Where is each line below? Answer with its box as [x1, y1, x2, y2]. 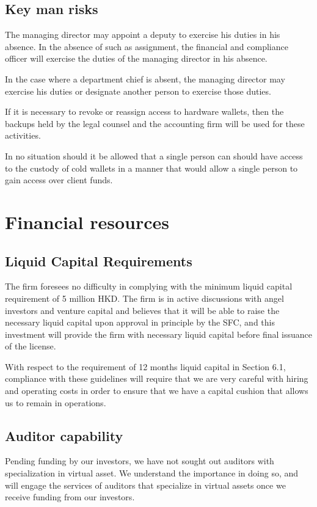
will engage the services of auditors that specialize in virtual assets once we [5, 478, 286, 491]
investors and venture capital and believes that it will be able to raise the [5, 304, 280, 316]
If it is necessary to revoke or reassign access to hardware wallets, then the [5, 105, 284, 118]
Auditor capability [5, 426, 123, 445]
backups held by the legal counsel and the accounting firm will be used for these [5, 117, 305, 129]
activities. [5, 129, 41, 142]
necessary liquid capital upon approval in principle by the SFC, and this [5, 316, 275, 329]
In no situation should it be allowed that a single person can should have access [5, 149, 303, 162]
